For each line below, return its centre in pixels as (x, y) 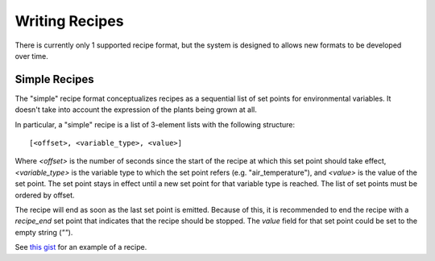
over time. (31, 56)
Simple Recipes (54, 79)
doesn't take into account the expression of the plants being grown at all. (136, 110)
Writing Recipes (69, 21)
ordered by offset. (45, 195)
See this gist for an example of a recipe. (81, 247)
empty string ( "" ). (44, 232)
